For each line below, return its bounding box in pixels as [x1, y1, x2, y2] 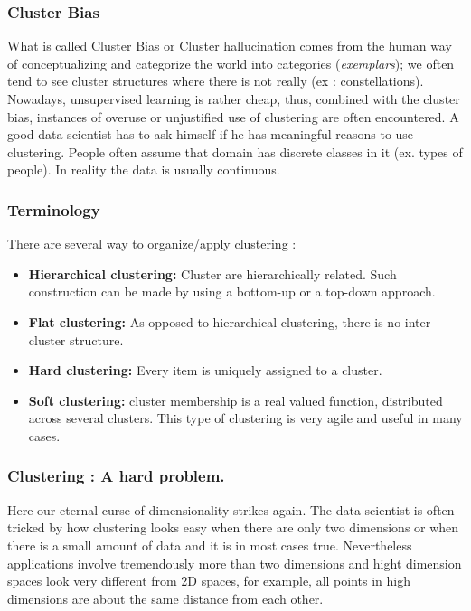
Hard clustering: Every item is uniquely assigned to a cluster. [28, 361, 382, 380]
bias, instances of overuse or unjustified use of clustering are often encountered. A [7, 107, 459, 126]
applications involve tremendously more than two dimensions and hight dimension [7, 553, 462, 572]
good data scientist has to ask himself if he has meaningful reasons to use [7, 125, 414, 144]
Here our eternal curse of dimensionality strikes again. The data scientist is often [7, 500, 455, 519]
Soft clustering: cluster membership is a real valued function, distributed [28, 390, 443, 409]
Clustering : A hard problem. [7, 465, 225, 487]
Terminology [7, 198, 100, 221]
